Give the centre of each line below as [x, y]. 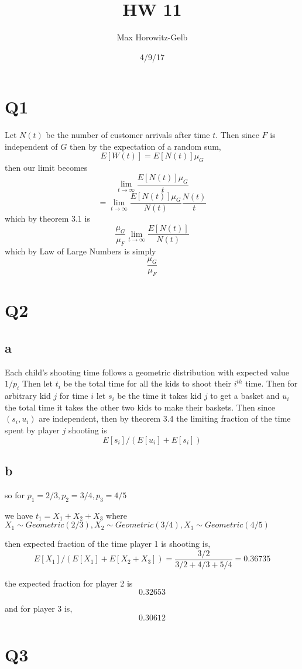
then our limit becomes [46, 168]
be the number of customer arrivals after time [128, 135]
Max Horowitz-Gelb [152, 37]
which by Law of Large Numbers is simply [80, 251]
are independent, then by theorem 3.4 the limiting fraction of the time [165, 418]
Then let [37, 383]
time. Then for [272, 383]
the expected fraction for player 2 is [69, 583]
